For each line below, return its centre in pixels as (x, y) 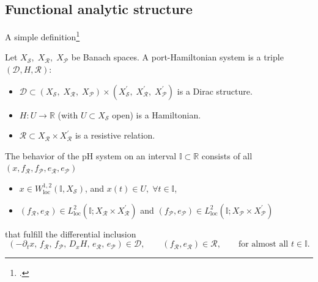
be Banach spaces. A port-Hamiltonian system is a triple (177, 57)
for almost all (263, 244)
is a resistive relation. (115, 135)
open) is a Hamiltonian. (157, 114)
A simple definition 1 (43, 36)
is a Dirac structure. (215, 91)
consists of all (227, 155)
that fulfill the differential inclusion (71, 233)
